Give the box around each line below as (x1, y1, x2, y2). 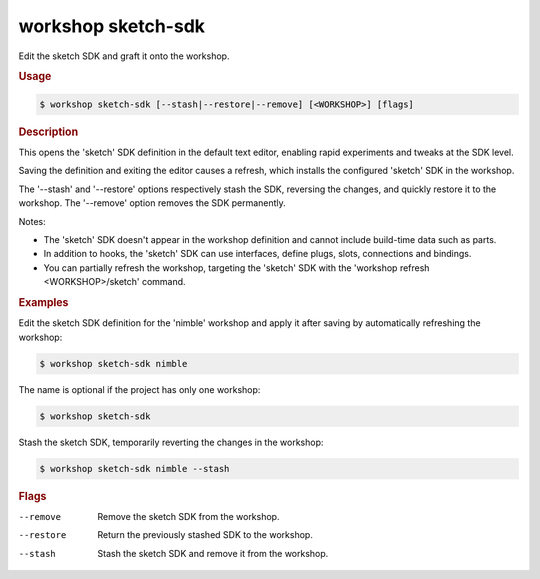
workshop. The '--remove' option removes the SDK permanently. (18, 197, 287, 209)
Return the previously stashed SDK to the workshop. (97, 529, 314, 541)
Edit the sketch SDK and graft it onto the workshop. (18, 50, 230, 62)
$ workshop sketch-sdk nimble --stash (39, 463, 230, 474)
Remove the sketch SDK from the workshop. (97, 510, 280, 522)
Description (18, 125, 79, 139)
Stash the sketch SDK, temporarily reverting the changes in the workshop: (18, 436, 324, 448)
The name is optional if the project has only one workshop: (18, 383, 261, 395)
